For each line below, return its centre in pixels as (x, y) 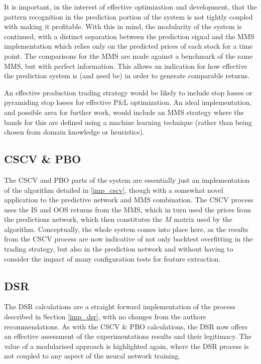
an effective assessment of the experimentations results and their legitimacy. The (128, 336)
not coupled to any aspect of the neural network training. (92, 356)
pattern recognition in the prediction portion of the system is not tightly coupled (128, 16)
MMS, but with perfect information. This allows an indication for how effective (126, 66)
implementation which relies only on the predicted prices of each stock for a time (128, 46)
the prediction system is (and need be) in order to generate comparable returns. (127, 76)
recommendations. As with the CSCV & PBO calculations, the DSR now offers (126, 326)
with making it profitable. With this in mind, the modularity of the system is (123, 26)
